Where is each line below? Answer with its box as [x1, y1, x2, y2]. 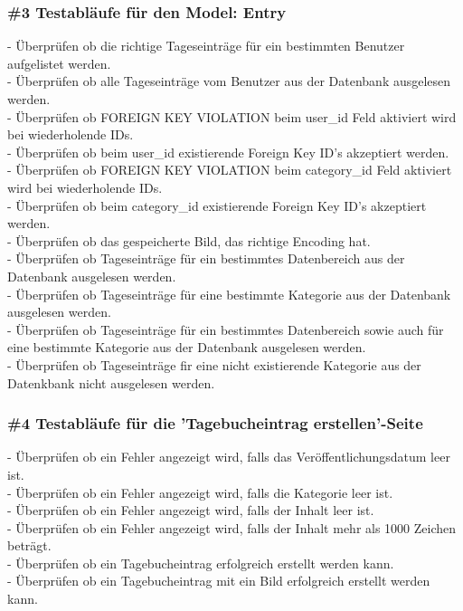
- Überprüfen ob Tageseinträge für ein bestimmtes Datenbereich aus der [7, 249, 405, 268]
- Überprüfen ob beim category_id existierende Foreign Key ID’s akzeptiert [7, 196, 427, 215]
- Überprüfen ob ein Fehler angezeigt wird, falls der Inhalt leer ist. [7, 501, 374, 520]
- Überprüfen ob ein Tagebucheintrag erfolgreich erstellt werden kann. [7, 553, 394, 572]
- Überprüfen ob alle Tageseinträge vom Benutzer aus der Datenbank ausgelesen [7, 72, 451, 91]
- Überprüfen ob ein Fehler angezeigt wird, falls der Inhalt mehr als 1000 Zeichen [7, 518, 457, 537]
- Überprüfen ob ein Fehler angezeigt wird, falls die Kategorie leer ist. [7, 482, 393, 501]
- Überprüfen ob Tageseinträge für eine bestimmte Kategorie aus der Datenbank [7, 284, 451, 303]
